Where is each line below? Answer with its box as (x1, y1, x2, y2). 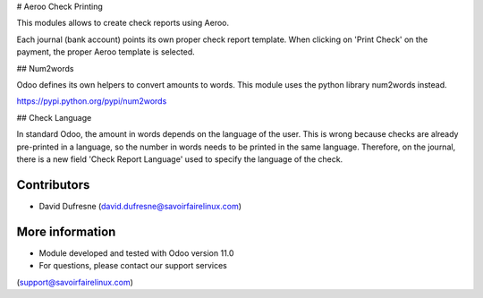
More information (16, 224, 116, 239)
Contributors (16, 177, 90, 192)
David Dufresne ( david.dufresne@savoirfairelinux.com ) (38, 200, 241, 211)
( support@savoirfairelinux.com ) (16, 277, 134, 287)
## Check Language (16, 112, 92, 123)
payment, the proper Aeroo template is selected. (16, 47, 196, 57)
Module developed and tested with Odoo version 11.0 (38, 247, 234, 259)
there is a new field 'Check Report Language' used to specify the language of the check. (16, 153, 343, 165)
